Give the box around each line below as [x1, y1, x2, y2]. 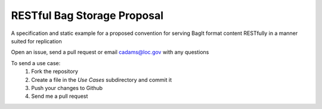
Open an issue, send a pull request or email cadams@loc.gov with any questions [11, 49, 209, 56]
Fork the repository [31, 68, 79, 75]
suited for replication [11, 37, 62, 44]
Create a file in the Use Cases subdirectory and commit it [31, 76, 172, 83]
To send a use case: [11, 59, 61, 66]
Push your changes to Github [31, 84, 103, 91]
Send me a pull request [31, 92, 88, 100]
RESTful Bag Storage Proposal [11, 9, 164, 22]
